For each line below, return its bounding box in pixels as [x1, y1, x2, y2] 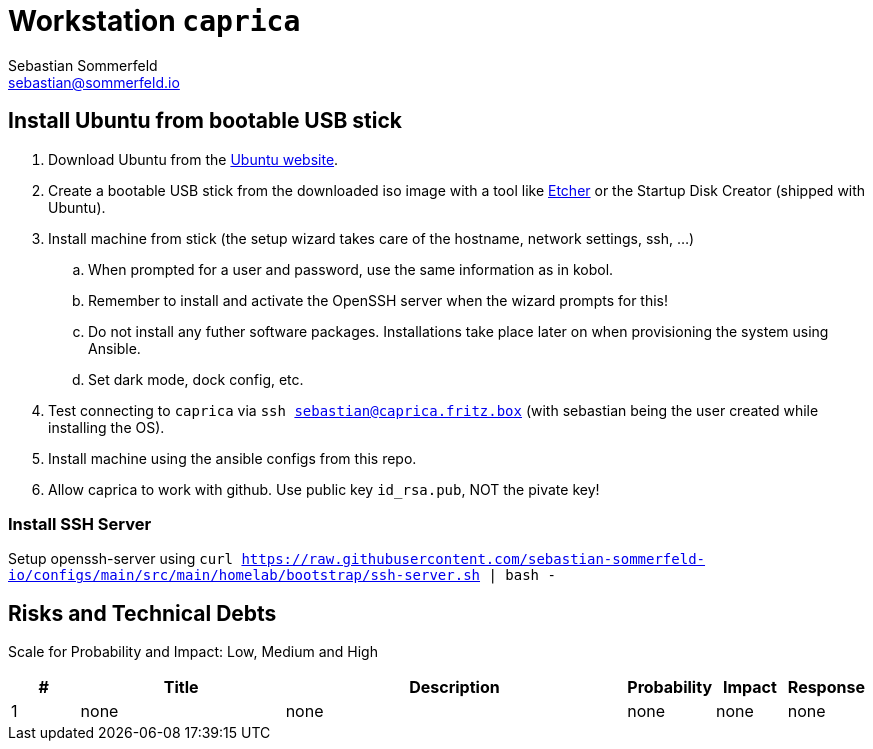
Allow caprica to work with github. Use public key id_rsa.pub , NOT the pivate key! [48, 480, 600, 498]
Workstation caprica [8, 4, 301, 38]
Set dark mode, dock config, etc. [88, 370, 304, 388]
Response [787, 677, 865, 698]
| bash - [488, 567, 556, 584]
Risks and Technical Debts [8, 600, 277, 626]
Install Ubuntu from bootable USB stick [8, 108, 403, 134]
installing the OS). [48, 418, 165, 436]
